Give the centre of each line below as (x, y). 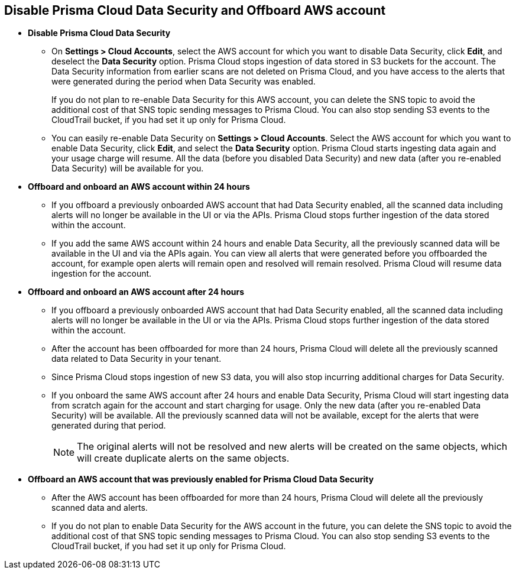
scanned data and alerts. (100, 508)
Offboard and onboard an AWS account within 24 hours (139, 187)
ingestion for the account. (102, 274)
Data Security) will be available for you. (128, 168)
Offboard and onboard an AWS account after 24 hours (136, 292)
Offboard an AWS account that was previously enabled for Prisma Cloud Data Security (201, 479)
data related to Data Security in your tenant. (137, 359)
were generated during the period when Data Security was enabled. (184, 82)
